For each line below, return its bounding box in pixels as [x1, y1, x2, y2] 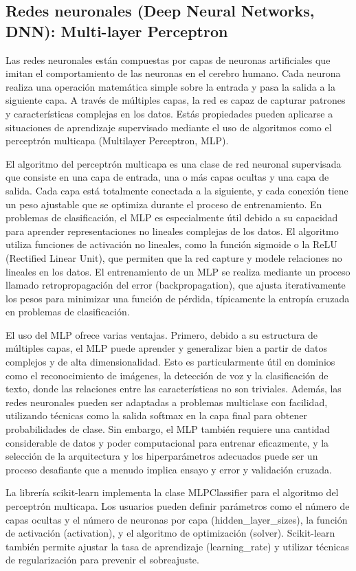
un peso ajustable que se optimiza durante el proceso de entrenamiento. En [5, 197, 322, 211]
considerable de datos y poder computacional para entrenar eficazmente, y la [5, 435, 329, 449]
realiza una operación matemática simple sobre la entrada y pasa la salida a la [5, 79, 335, 93]
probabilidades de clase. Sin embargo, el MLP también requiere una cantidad [5, 422, 330, 436]
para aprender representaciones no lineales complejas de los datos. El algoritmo [5, 223, 339, 238]
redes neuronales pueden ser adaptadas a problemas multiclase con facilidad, [5, 394, 328, 409]
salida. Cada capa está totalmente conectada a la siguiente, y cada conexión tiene [5, 183, 348, 197]
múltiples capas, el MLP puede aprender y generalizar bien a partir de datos [5, 341, 327, 355]
